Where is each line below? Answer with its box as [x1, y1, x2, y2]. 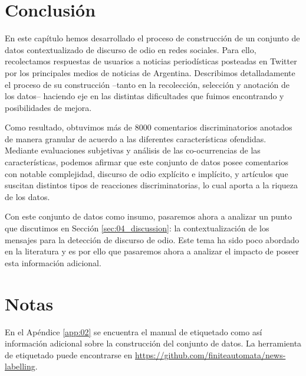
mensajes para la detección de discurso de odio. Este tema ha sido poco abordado [5, 233, 300, 246]
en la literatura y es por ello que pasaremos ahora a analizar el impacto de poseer [5, 245, 300, 257]
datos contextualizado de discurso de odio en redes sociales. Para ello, [5, 43, 256, 55]
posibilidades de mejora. [5, 101, 92, 113]
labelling [5, 360, 35, 372]
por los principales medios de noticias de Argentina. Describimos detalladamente [5, 66, 295, 79]
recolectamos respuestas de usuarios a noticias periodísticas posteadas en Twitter [5, 55, 297, 67]
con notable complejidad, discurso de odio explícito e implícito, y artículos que [5, 167, 288, 179]
